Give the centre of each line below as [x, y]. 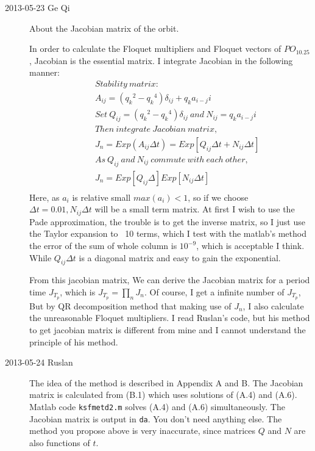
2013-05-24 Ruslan [39, 362]
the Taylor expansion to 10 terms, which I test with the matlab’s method [168, 233]
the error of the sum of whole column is [103, 246]
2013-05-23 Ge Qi [37, 7]
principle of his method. [74, 341]
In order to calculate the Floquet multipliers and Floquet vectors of [155, 49]
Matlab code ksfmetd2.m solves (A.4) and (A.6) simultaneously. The [157, 407]
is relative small [101, 197]
